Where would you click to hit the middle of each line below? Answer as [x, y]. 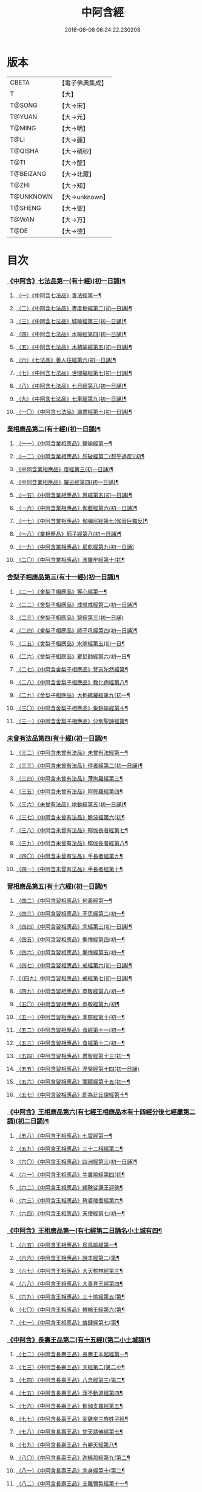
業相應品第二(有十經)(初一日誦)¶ [54, 429]
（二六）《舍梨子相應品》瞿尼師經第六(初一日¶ [73, 656]
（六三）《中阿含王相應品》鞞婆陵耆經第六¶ [69, 1200]
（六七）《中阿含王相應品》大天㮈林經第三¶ [69, 1270]
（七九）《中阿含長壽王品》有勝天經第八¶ [66, 1445]
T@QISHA [24, 151]
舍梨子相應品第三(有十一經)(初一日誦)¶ [63, 577]
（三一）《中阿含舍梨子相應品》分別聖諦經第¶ [72, 721]
